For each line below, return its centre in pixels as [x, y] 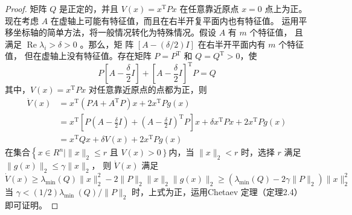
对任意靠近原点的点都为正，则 [148, 89]
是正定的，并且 [88, 8]
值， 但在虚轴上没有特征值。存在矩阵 [78, 56]
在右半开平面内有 [232, 44]
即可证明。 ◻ [32, 204]
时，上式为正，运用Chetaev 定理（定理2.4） [217, 191]
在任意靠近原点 [209, 8]
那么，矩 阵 [111, 44]
